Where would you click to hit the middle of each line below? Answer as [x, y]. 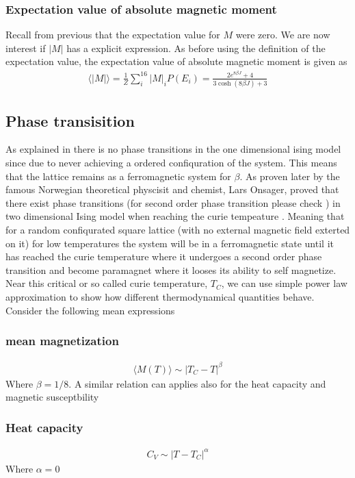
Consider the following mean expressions [90, 310]
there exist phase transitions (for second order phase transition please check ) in [173, 202]
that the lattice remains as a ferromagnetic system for [118, 176]
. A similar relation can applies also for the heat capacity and [197, 383]
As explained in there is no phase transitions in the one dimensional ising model [173, 149]
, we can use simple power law [284, 283]
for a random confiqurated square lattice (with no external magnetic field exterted [178, 229]
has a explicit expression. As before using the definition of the [196, 48]
